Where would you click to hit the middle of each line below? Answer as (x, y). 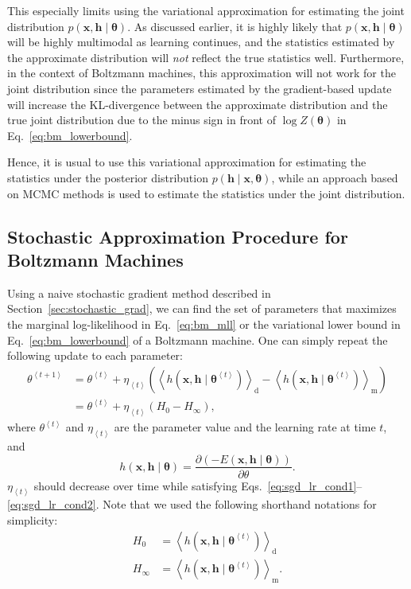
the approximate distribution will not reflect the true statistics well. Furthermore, (206, 57)
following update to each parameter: (95, 355)
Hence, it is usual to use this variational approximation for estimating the (187, 162)
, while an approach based (335, 177)
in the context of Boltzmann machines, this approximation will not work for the (202, 73)
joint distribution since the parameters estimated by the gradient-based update (200, 88)
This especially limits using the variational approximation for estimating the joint (206, 10)
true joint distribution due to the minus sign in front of (142, 120)
